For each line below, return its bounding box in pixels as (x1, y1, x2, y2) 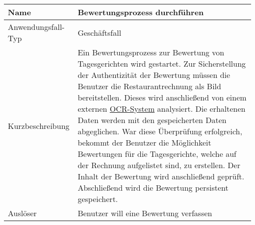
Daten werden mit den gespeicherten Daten (77, 114, 227, 125)
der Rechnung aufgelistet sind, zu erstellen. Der (77, 159, 240, 171)
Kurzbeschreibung (8, 120, 70, 131)
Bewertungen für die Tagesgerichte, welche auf (77, 148, 236, 159)
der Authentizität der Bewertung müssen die (77, 69, 230, 80)
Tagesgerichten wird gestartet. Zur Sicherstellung (77, 58, 246, 69)
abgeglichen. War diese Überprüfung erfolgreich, (77, 125, 242, 137)
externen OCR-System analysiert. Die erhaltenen (77, 103, 246, 114)
